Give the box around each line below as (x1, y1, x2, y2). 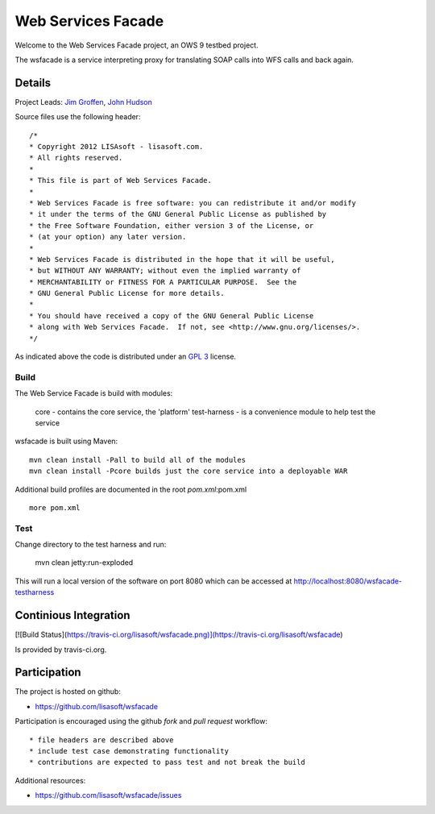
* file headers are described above (29, 735, 174, 745)
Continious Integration (14, 608, 130, 622)
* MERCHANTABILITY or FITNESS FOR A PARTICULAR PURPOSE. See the (29, 277, 297, 286)
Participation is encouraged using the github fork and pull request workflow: (14, 716, 267, 726)
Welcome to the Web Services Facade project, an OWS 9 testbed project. (14, 40, 259, 50)
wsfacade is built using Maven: (14, 436, 118, 446)
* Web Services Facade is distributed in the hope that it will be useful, (29, 255, 335, 264)
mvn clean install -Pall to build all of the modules (29, 455, 246, 464)
